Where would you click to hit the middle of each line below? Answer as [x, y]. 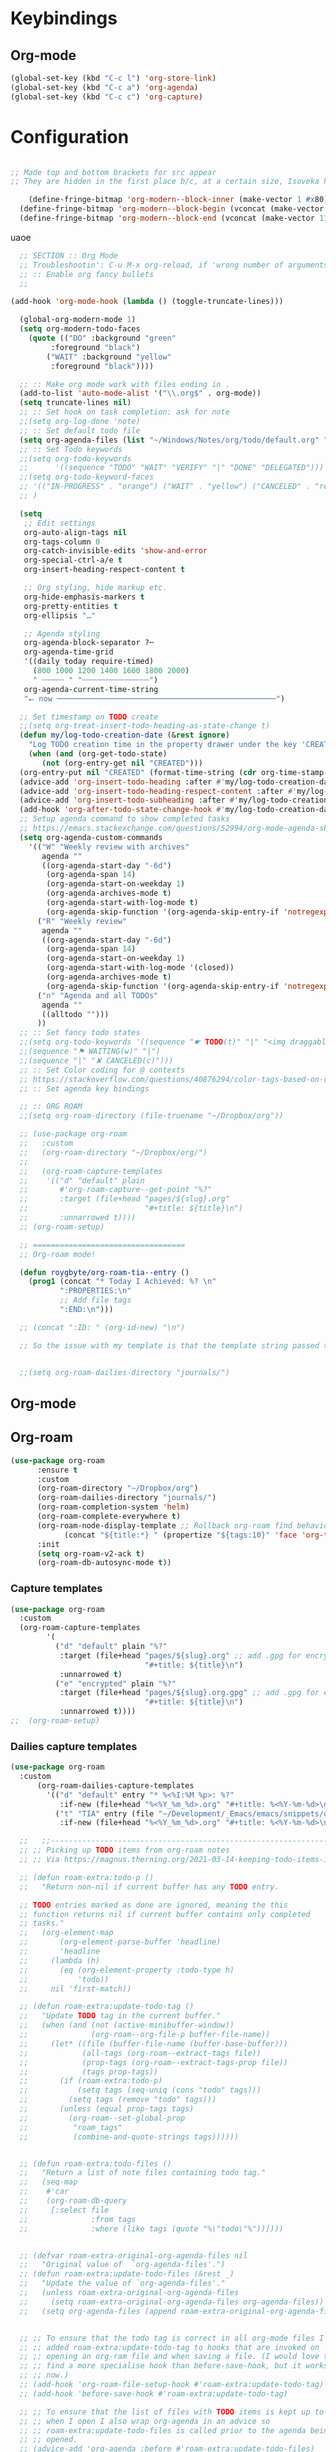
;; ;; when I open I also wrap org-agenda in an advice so [145, 2421]
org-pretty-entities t [70, 606]
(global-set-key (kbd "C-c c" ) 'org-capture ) [106, 97]
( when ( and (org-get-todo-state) [98, 754]
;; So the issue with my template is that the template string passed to [176, 1345]
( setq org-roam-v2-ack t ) [90, 1553]
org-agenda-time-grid [68, 652]
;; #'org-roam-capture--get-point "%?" [116, 1190]
